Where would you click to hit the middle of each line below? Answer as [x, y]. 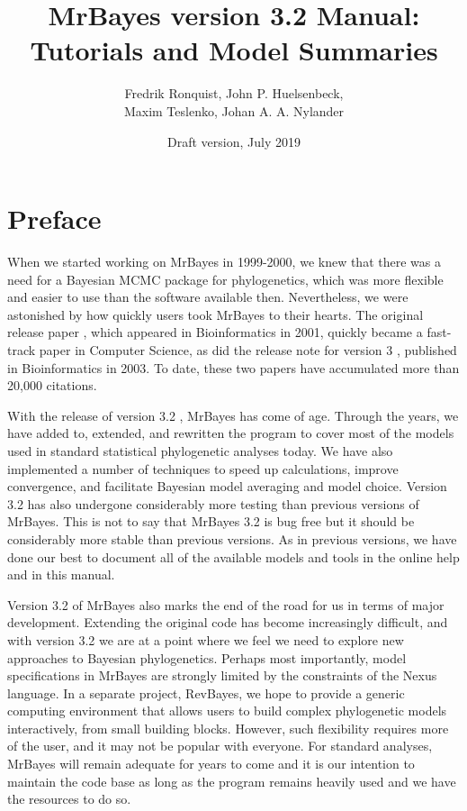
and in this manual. [61, 574]
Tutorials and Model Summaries [234, 50]
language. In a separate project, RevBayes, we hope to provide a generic [206, 693]
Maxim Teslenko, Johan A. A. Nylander [234, 110]
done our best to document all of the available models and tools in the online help [233, 556]
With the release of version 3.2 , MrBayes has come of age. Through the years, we [233, 415]
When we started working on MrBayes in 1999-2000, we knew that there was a [224, 262]
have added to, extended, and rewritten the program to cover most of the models [231, 433]
